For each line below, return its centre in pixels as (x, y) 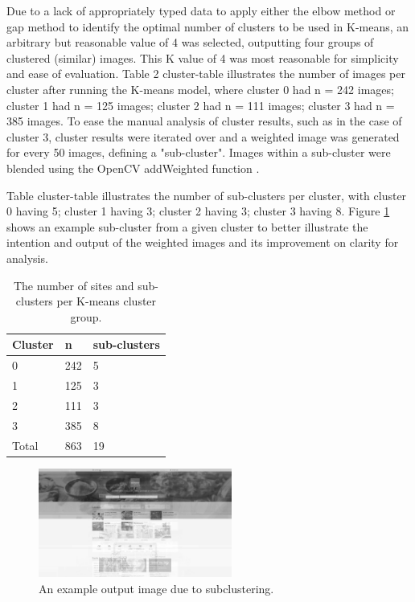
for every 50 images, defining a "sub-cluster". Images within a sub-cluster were (199, 152)
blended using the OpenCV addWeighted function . (133, 168)
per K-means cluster (107, 301)
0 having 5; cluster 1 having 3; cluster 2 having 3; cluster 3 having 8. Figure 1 (198, 211)
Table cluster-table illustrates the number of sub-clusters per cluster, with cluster (207, 195)
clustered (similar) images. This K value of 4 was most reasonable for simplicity (203, 57)
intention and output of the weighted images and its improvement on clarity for (203, 242)
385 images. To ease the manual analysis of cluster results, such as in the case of (204, 121)
